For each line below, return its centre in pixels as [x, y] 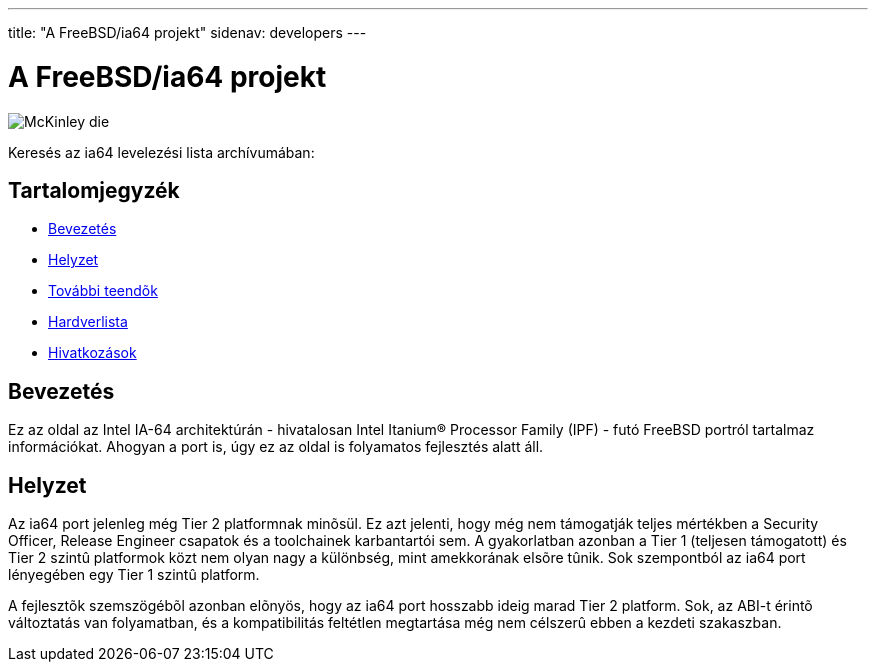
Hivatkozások [92, 353]
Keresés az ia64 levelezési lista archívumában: [161, 152]
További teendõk [103, 291]
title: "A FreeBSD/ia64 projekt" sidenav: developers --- [187, 32]
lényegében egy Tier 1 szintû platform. [134, 575]
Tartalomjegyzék [94, 190]
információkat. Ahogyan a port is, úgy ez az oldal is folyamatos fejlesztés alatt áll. [276, 447]
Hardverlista [88, 322]
